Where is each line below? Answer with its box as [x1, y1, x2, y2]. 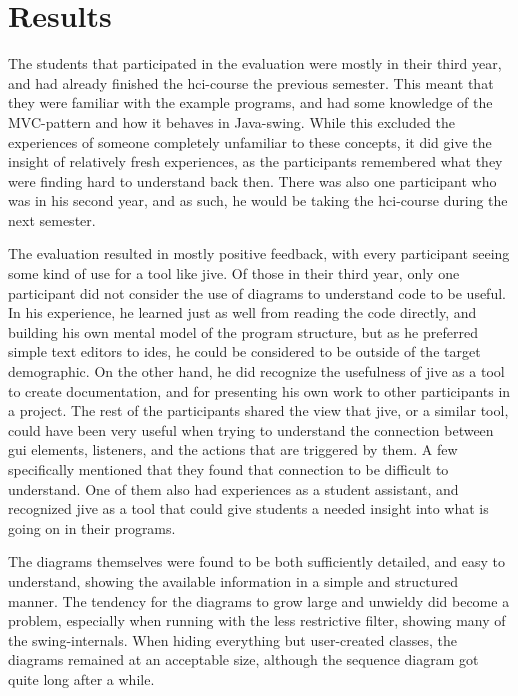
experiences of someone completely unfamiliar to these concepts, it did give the [8, 131, 492, 152]
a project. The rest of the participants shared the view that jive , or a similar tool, [8, 400, 509, 421]
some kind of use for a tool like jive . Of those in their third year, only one [8, 263, 460, 284]
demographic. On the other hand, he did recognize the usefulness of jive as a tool [8, 361, 505, 382]
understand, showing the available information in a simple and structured [8, 570, 459, 591]
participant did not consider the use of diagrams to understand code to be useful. [8, 282, 506, 303]
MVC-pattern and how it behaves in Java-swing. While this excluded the [8, 111, 455, 132]
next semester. [8, 209, 96, 230]
